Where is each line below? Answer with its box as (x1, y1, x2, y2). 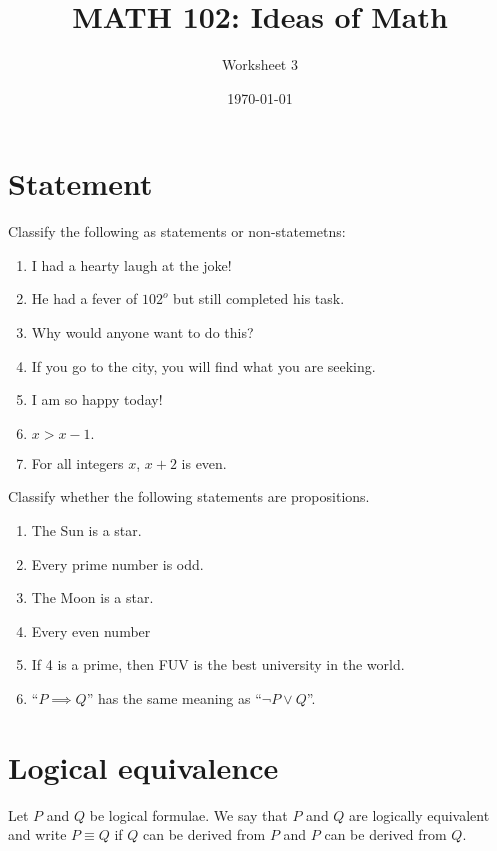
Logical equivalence (8, 746, 279, 787)
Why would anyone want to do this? (31, 322, 254, 343)
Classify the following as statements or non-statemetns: (8, 221, 346, 242)
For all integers (31, 452, 124, 473)
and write (8, 824, 67, 845)
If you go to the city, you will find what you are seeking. (31, 355, 376, 376)
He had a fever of (31, 288, 138, 309)
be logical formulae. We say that (89, 804, 288, 825)
